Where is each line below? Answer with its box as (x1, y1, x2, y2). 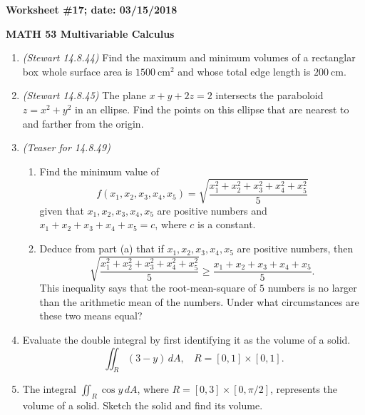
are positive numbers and (157, 203, 267, 217)
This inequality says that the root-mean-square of (39, 280, 257, 295)
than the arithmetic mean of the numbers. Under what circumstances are (39, 294, 359, 309)
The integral (22, 381, 76, 396)
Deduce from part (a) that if (39, 241, 164, 256)
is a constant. (197, 217, 256, 232)
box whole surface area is (22, 63, 133, 78)
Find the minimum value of (39, 163, 160, 178)
